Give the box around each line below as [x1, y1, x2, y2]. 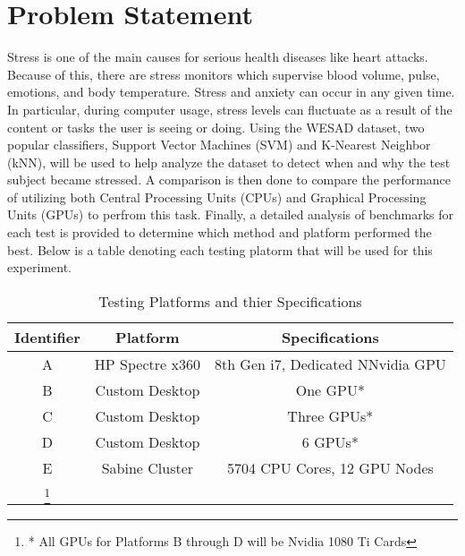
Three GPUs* [287, 405, 374, 426]
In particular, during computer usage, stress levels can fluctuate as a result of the [7, 99, 452, 118]
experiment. [7, 258, 72, 277]
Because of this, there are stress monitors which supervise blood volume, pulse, [7, 64, 440, 83]
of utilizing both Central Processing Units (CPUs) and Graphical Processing [7, 187, 427, 206]
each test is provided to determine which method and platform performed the [7, 223, 432, 242]
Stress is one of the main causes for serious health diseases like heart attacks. [7, 47, 428, 66]
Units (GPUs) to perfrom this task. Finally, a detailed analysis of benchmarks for [7, 205, 453, 224]
